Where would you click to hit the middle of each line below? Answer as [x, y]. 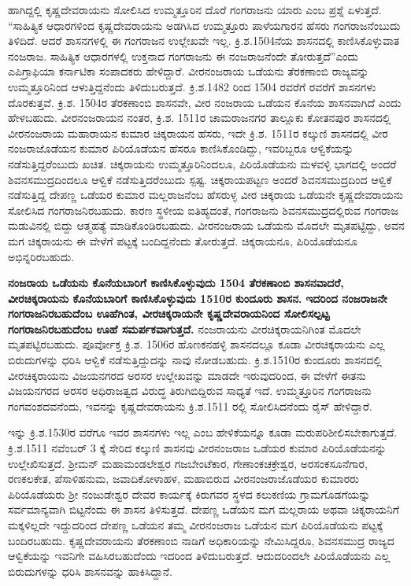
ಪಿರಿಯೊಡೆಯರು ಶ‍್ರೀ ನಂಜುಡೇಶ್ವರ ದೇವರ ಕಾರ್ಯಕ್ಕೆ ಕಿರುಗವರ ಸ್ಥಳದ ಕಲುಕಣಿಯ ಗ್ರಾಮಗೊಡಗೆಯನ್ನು [189, 494]
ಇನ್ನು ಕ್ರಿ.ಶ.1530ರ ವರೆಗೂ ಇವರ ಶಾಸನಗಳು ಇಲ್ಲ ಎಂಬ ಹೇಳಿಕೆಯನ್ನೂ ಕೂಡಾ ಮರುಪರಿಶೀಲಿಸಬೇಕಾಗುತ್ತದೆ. [203, 432]
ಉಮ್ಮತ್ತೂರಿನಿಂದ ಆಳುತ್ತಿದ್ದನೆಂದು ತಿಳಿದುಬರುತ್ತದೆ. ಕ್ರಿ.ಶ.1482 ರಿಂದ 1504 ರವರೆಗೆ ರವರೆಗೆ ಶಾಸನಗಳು [192, 86]
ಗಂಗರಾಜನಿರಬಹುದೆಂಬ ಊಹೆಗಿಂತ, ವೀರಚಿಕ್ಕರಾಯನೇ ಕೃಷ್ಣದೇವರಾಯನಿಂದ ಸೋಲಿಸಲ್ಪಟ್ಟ [169, 313]
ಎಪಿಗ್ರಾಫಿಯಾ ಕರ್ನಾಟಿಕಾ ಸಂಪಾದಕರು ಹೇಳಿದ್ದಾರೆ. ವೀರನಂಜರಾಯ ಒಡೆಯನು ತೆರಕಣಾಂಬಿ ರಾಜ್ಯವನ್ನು [189, 71]
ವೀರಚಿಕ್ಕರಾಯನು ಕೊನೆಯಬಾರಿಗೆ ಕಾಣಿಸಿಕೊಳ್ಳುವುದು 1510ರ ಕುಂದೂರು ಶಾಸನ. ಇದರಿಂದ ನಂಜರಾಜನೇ [198, 298]
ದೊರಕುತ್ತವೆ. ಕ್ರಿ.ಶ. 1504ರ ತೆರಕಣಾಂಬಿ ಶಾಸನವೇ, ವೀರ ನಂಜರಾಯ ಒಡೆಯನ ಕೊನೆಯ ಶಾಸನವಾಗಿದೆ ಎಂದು [205, 102]
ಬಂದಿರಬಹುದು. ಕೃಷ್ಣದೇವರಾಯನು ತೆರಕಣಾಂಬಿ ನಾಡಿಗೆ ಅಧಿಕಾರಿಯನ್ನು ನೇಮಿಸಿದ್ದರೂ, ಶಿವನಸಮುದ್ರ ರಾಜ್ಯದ [201, 540]
